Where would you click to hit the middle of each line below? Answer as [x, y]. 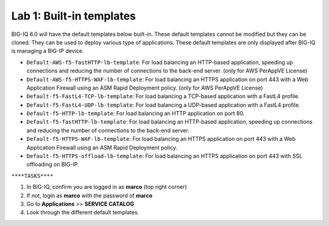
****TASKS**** [32, 176]
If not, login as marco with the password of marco [90, 196]
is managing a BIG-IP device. [48, 51]
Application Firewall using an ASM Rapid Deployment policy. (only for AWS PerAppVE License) [145, 88]
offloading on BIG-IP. [53, 164]
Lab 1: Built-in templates [74, 16]
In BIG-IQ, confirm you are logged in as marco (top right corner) [107, 187]
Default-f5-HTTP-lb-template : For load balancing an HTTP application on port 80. [136, 113]
